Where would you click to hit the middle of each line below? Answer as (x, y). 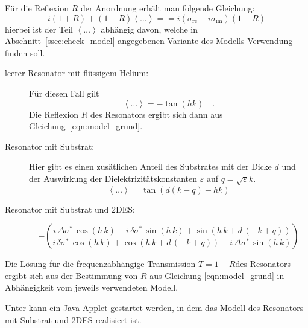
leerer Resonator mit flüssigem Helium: (77, 73)
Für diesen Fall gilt (64, 93)
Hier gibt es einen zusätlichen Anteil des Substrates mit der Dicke (150, 166)
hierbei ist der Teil (39, 29)
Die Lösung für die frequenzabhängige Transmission (100, 264)
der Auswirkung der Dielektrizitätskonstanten (113, 178)
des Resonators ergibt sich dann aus (157, 114)
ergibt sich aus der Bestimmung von (71, 275)
